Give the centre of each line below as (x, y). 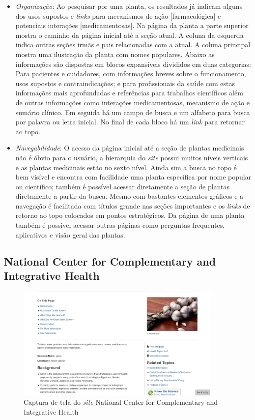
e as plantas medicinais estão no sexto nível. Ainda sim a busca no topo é (126, 167)
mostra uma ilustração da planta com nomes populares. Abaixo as (115, 54)
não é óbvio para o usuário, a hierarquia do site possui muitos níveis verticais (132, 157)
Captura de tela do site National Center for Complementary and (121, 402)
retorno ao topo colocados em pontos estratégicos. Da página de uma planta (130, 215)
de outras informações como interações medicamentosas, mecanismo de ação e (132, 102)
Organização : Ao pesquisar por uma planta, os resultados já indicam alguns (129, 6)
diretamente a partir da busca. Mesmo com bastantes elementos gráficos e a (129, 196)
